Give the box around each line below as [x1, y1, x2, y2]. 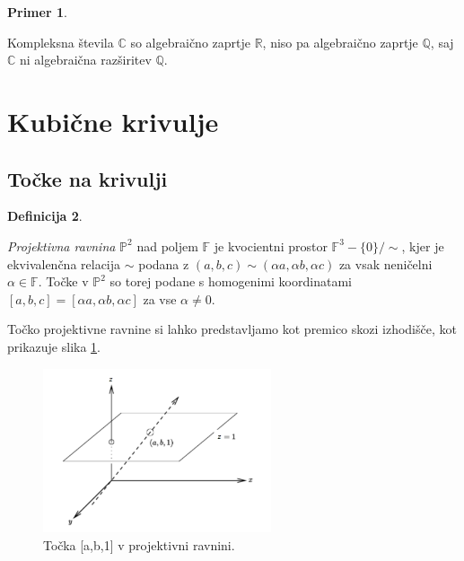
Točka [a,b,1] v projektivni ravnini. [43, 535, 235, 554]
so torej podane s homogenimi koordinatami [109, 272, 352, 291]
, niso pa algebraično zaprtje [262, 32, 418, 51]
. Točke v [38, 272, 89, 291]
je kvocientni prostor [214, 236, 328, 255]
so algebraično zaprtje [130, 32, 250, 51]
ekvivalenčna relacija [7, 254, 121, 273]
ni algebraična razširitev [20, 50, 152, 69]
